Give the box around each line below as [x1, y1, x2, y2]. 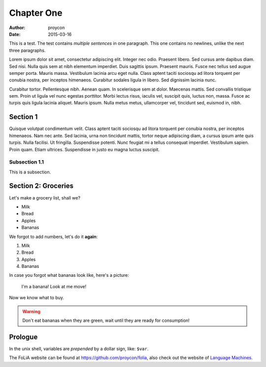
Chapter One [9, 7, 63, 18]
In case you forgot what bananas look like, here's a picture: [9, 272, 129, 278]
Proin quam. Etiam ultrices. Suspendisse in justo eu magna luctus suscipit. [9, 146, 160, 152]
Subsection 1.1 [9, 159, 44, 166]
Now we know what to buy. [9, 295, 64, 300]
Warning [22, 308, 40, 314]
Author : [9, 25, 26, 31]
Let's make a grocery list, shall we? [9, 195, 81, 200]
